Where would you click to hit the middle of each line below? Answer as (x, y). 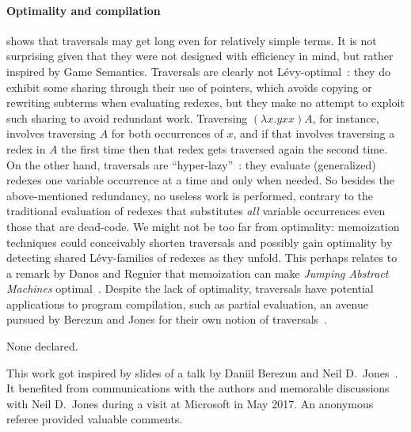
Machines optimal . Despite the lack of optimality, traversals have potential (190, 288)
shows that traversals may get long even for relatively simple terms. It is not (192, 40)
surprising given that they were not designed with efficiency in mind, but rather (200, 56)
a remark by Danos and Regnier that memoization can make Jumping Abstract (198, 273)
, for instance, (346, 117)
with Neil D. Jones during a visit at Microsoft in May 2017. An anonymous (190, 403)
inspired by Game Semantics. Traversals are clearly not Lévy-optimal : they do (198, 71)
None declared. (42, 346)
